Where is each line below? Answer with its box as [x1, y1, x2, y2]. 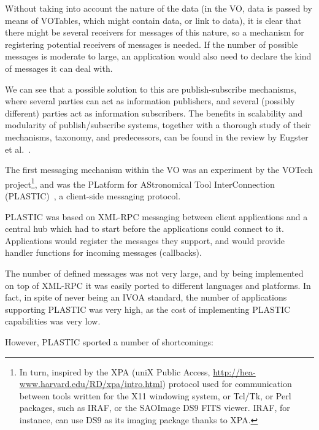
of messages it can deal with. [5, 61, 113, 74]
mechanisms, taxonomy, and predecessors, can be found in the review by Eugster [5, 130, 309, 143]
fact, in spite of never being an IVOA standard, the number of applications [5, 291, 287, 304]
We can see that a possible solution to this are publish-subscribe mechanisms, [5, 82, 296, 95]
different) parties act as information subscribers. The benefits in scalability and [5, 106, 302, 119]
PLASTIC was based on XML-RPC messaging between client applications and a [5, 210, 308, 223]
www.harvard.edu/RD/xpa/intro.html [19, 377, 163, 390]
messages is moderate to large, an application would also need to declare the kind [5, 50, 312, 63]
